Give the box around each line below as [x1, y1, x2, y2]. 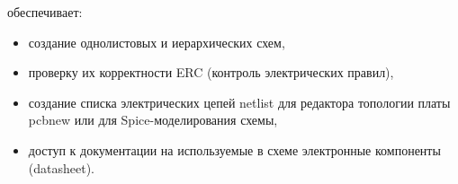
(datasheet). [28, 158, 94, 177]
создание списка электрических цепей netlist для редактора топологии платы [28, 92, 451, 111]
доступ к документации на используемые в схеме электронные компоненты [28, 140, 441, 159]
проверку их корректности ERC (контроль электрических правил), [28, 63, 394, 82]
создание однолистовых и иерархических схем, [28, 32, 285, 51]
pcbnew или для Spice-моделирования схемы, [28, 110, 278, 129]
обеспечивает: [7, 3, 83, 21]
